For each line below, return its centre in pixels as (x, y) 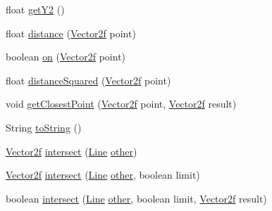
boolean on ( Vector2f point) (66, 57)
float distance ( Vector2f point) (71, 33)
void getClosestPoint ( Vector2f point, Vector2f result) (121, 104)
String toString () (44, 127)
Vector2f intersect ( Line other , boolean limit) (103, 175)
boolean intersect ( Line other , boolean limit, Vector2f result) (136, 198)
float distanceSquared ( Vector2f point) (88, 80)
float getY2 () (35, 9)
